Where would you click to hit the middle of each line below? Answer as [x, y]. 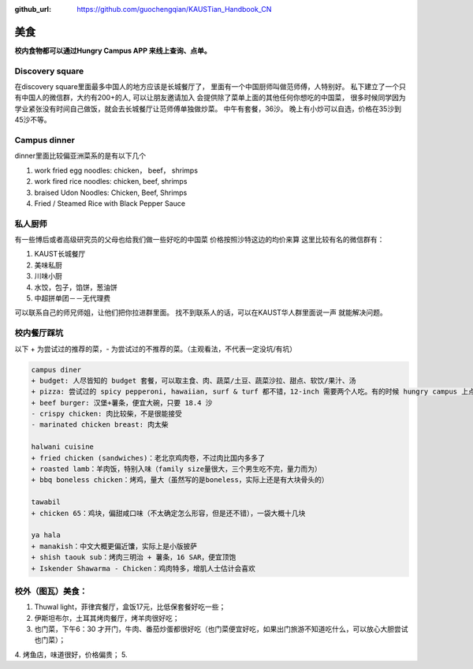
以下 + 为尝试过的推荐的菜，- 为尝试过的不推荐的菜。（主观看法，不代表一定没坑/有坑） [156, 349]
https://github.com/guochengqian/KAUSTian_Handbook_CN [174, 9]
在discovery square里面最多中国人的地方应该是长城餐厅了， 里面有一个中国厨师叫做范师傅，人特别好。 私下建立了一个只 [210, 87]
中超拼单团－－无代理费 [72, 298]
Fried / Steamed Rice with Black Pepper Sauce [110, 203]
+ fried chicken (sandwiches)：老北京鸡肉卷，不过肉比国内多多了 [148, 458]
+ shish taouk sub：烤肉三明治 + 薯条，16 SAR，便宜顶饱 [134, 557]
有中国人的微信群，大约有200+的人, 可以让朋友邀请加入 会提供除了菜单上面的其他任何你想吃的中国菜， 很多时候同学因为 [210, 98]
